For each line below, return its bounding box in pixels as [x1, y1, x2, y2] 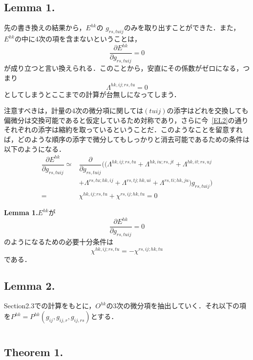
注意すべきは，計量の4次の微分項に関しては [4, 105, 144, 116]
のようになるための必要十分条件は [4, 236, 113, 246]
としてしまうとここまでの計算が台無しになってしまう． [4, 89, 181, 99]
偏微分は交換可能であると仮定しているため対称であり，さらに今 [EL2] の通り [4, 115, 249, 125]
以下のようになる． [4, 143, 65, 154]
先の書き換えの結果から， [4, 22, 86, 33]
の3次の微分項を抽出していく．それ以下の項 [106, 300, 247, 311]
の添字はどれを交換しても [167, 105, 249, 116]
